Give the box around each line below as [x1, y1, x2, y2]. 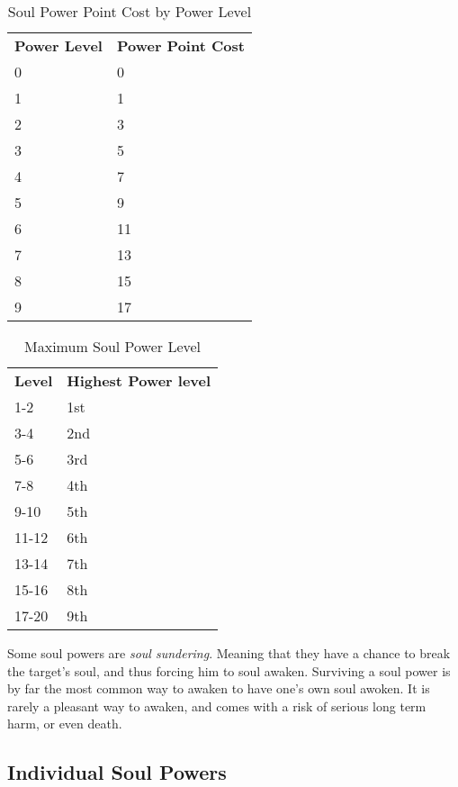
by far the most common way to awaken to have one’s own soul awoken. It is [7, 679, 430, 698]
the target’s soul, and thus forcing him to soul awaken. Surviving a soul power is [7, 661, 451, 680]
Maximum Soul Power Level [24, 336, 202, 357]
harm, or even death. [7, 714, 122, 733]
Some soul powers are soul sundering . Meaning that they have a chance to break [7, 644, 451, 662]
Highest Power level [67, 370, 211, 391]
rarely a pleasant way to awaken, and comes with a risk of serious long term [7, 696, 427, 715]
